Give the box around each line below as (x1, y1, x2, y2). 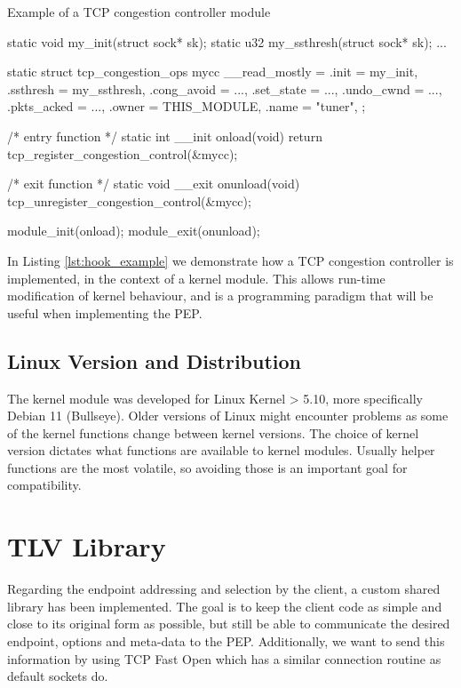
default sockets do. (7, 667, 108, 685)
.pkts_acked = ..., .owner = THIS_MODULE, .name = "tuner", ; (7, 97, 366, 116)
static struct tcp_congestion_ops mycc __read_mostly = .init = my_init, (7, 62, 418, 81)
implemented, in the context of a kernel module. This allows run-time (7, 268, 385, 287)
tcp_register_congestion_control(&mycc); (7, 144, 238, 163)
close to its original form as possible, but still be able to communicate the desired (7, 614, 450, 633)
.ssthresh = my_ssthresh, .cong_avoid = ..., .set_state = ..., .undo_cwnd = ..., (7, 79, 442, 98)
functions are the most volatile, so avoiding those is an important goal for (7, 458, 408, 476)
